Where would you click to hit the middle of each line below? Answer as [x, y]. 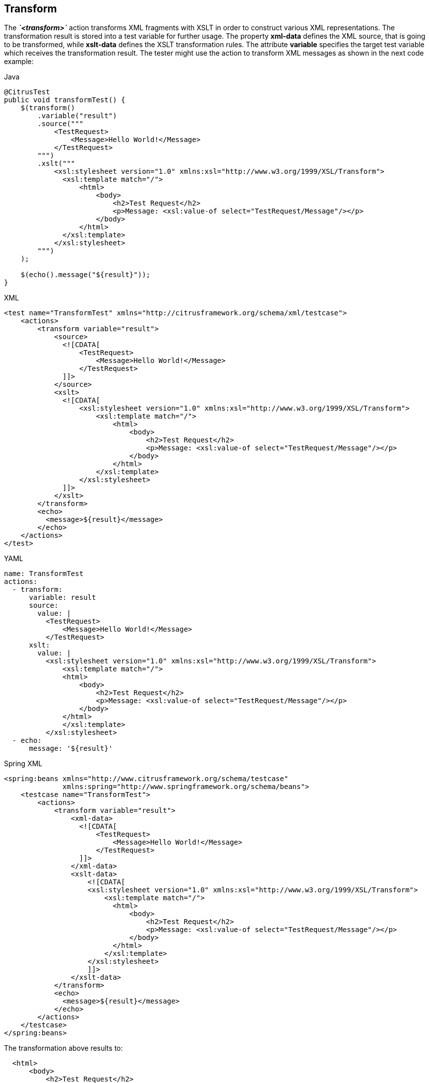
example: [19, 62]
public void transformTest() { [65, 100]
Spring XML [23, 764]
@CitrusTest [27, 92]
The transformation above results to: [63, 1048]
